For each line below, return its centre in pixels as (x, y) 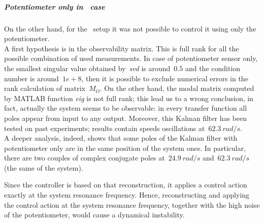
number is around (31, 78)
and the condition (213, 68)
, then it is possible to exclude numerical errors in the (165, 78)
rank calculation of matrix (45, 88)
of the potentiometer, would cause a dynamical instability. (94, 215)
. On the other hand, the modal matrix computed (177, 88)
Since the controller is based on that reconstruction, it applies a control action (126, 185)
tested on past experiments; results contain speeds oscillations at (105, 128)
